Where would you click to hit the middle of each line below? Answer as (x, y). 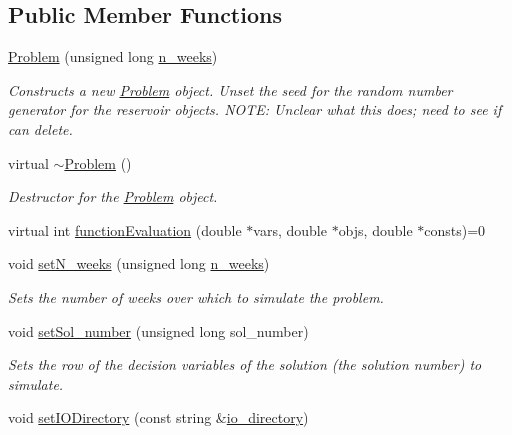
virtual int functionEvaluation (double (125, 229)
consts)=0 (455, 229)
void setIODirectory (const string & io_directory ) (158, 417)
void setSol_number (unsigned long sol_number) (158, 330)
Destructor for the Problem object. (113, 196)
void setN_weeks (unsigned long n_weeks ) (139, 263)
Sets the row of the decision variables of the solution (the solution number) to (245, 364)
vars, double (290, 229)
